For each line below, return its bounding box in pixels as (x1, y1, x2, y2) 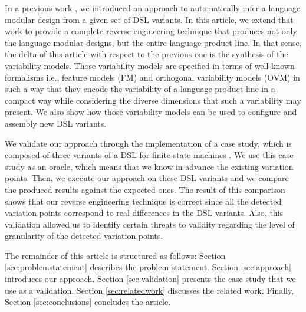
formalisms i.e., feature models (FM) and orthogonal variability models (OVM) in (5, 71, 300, 83)
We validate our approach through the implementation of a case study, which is (5, 137, 292, 149)
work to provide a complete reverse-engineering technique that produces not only (5, 25, 297, 37)
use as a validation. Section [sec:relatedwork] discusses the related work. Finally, (5, 284, 294, 296)
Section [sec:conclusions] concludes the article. (5, 295, 171, 308)
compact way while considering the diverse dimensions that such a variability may (5, 94, 301, 106)
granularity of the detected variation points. (5, 229, 163, 242)
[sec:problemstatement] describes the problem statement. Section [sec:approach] (5, 261, 291, 273)
